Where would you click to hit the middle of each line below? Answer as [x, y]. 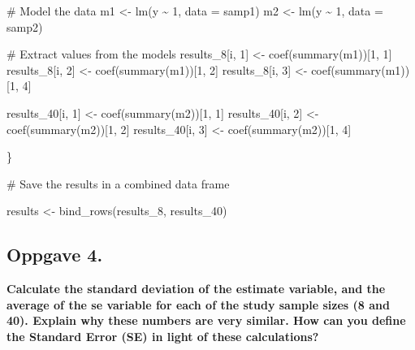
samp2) [25, 26]
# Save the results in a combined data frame [118, 183]
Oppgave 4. [55, 255]
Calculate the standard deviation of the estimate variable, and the [196, 289]
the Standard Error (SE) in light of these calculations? [163, 336]
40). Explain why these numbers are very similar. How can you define [206, 320]
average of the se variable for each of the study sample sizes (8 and [198, 304]
